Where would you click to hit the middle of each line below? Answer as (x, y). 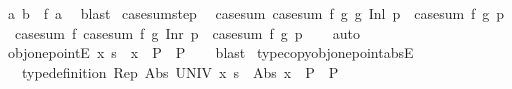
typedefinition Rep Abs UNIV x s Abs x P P (180, 71)
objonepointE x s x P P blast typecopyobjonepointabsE (210, 52)
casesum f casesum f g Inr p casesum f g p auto (187, 32)
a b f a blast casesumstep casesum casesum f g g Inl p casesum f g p (256, 13)
